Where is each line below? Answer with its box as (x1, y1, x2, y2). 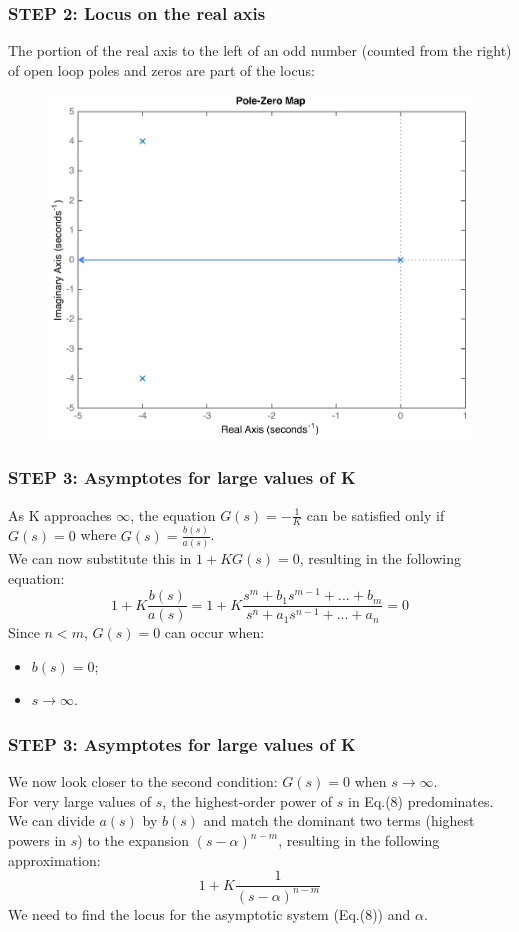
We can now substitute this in (8, 547, 192, 568)
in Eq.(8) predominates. (348, 790, 494, 811)
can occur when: (164, 622, 265, 643)
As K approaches (8, 504, 112, 525)
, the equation (130, 504, 216, 525)
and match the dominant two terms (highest (203, 810, 475, 831)
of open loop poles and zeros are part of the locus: (8, 59, 315, 80)
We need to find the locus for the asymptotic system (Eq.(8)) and (8, 903, 411, 924)
